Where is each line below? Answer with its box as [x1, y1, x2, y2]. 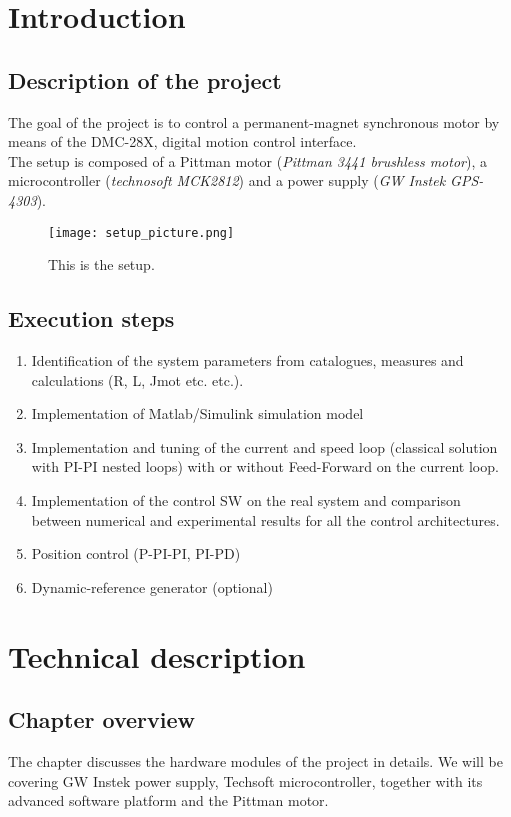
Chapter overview [8, 704, 195, 735]
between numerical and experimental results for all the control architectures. [31, 509, 500, 530]
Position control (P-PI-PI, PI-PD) [31, 543, 241, 564]
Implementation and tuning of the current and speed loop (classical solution [31, 436, 498, 457]
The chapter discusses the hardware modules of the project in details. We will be [8, 750, 503, 771]
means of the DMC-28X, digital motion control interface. [8, 131, 357, 152]
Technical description [8, 635, 306, 676]
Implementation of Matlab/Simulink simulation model [31, 403, 364, 424]
